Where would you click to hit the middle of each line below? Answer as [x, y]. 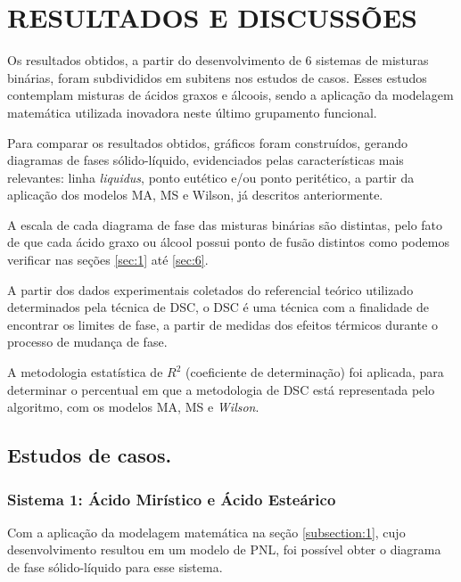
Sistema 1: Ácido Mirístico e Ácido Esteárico [172, 499]
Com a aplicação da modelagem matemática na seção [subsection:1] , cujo [206, 532]
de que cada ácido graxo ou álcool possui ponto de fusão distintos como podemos [228, 242]
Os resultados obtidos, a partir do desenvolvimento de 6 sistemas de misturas [218, 60]
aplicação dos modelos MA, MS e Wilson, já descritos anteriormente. [195, 195]
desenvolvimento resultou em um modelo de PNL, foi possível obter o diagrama [224, 549]
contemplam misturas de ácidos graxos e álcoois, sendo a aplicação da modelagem [230, 95]
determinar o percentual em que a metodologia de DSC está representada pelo [221, 389]
